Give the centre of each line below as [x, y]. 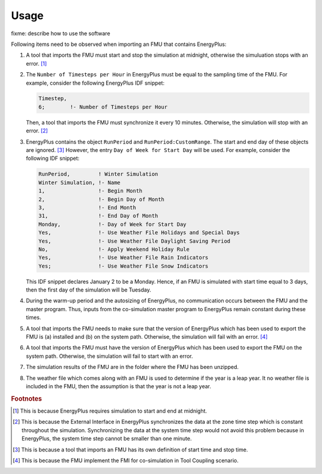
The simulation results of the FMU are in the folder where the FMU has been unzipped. [132, 367]
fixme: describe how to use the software [61, 33]
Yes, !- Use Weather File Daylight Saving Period [134, 241]
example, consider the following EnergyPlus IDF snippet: [95, 83]
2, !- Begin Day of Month [101, 199]
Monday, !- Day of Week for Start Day [112, 224]
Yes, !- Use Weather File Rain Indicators [123, 258]
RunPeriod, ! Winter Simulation [98, 174]
